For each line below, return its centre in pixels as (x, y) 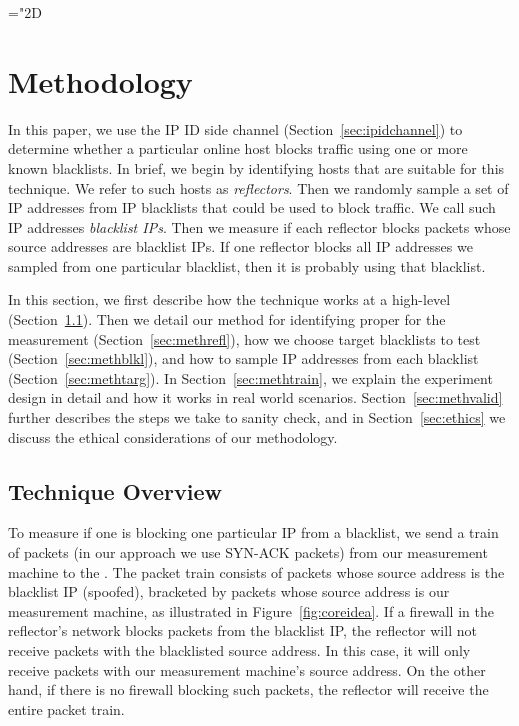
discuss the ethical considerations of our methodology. (173, 436)
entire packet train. (66, 708)
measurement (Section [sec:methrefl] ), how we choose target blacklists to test (244, 338)
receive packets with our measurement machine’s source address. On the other (247, 669)
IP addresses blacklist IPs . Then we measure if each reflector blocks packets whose (259, 226)
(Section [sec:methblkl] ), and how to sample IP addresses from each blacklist (243, 358)
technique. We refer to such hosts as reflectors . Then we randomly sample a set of (258, 187)
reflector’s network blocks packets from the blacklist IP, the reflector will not (242, 630)
